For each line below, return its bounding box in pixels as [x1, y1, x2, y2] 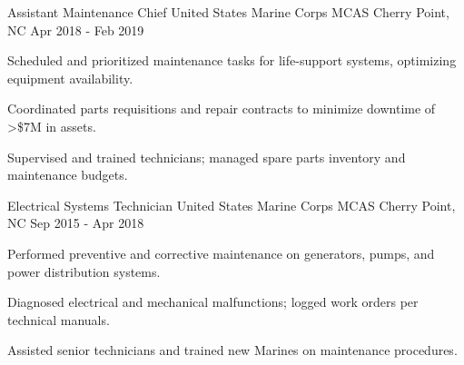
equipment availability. [7, 68, 133, 87]
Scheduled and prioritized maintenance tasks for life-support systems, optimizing [7, 51, 457, 70]
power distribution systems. [7, 261, 161, 281]
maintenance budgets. [7, 165, 128, 184]
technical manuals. [7, 310, 110, 329]
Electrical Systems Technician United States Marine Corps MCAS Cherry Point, [7, 195, 456, 214]
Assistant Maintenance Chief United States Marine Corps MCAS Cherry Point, [7, 3, 449, 21]
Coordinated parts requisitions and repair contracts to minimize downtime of [7, 99, 436, 118]
